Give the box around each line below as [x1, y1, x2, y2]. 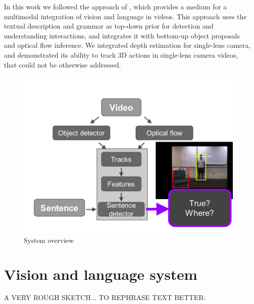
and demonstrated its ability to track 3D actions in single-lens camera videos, [4, 49, 238, 60]
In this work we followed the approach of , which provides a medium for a [4, 1, 227, 11]
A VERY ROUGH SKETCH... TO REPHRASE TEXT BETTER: [4, 292, 206, 303]
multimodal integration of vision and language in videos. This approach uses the [4, 11, 247, 21]
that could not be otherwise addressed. [4, 59, 121, 69]
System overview [24, 235, 74, 245]
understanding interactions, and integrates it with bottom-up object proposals [4, 30, 240, 40]
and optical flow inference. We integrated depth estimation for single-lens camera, [4, 40, 251, 50]
